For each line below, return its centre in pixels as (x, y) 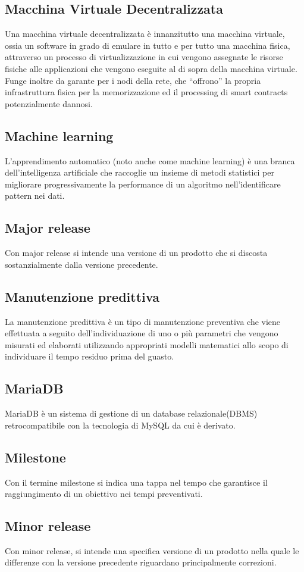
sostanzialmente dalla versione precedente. (82, 264)
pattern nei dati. (35, 196)
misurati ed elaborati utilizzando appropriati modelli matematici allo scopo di (147, 344)
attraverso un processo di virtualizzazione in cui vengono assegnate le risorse (144, 57)
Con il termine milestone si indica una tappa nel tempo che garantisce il (136, 482)
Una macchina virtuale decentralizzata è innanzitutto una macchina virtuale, (145, 34)
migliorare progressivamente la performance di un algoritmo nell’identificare (143, 184)
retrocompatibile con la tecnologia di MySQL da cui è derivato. (120, 425)
